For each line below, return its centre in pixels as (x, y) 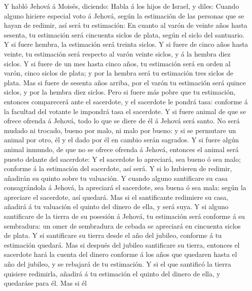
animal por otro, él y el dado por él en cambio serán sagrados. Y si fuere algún (121, 140)
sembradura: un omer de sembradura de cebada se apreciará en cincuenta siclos (122, 225)
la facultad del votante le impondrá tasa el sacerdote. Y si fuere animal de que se (125, 111)
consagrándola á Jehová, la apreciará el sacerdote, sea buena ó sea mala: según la (125, 187)
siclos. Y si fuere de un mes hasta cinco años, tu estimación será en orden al (117, 63)
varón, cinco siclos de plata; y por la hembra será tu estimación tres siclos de (119, 73)
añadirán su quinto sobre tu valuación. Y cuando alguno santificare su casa (116, 178)
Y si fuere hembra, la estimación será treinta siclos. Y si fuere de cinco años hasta (126, 44)
